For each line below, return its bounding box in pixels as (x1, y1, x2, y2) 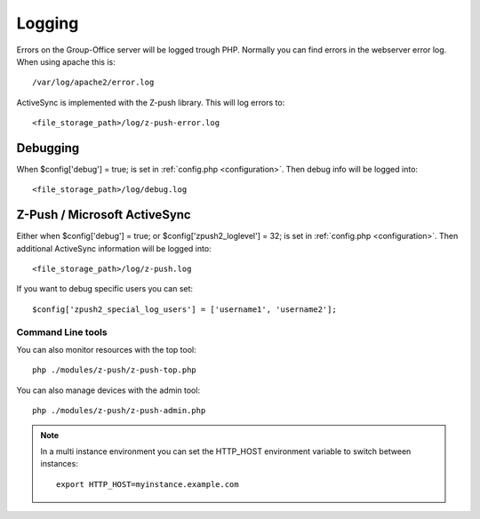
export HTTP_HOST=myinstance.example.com (56, 479, 239, 489)
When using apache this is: (16, 56, 116, 67)
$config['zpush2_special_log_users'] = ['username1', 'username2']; (32, 304, 337, 315)
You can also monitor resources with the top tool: (16, 345, 196, 355)
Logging (16, 13, 79, 33)
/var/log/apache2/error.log (32, 77, 155, 88)
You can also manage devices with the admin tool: (16, 385, 200, 395)
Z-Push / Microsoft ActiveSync (16, 207, 191, 222)
